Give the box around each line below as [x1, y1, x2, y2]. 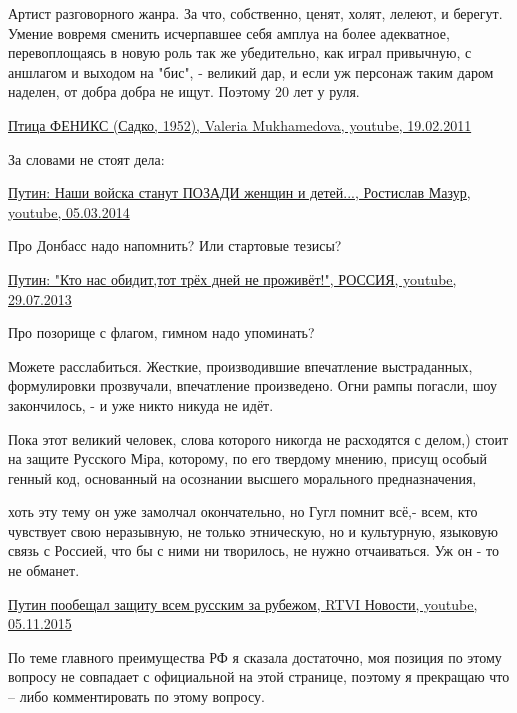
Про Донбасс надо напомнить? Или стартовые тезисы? [8, 235, 342, 256]
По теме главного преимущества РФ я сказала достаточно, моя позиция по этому [8, 646, 502, 667]
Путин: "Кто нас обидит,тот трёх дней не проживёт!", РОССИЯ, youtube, [8, 268, 457, 289]
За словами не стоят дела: [8, 148, 165, 169]
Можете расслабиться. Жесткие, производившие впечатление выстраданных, [8, 355, 473, 376]
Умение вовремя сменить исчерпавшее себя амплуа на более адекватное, [8, 22, 450, 43]
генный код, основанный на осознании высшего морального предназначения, [8, 467, 477, 488]
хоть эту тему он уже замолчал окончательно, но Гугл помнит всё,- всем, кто [8, 501, 478, 522]
